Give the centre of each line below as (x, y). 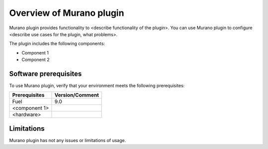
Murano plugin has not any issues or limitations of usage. (67, 140)
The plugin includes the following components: (57, 44)
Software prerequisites (45, 74)
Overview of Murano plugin (67, 13)
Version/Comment (77, 95)
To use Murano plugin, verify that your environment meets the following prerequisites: (97, 86)
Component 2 (35, 60)
